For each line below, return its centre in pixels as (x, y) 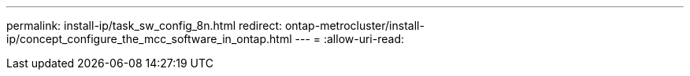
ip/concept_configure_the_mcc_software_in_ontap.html (149, 39)
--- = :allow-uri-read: (349, 39)
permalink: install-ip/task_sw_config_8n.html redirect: (145, 25)
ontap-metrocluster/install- (354, 25)
